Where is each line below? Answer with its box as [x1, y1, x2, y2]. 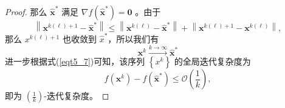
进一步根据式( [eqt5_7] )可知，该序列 [5, 55, 145, 68]
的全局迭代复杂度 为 [174, 55, 251, 68]
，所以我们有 [108, 33, 159, 45]
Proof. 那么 [5, 5, 47, 17]
